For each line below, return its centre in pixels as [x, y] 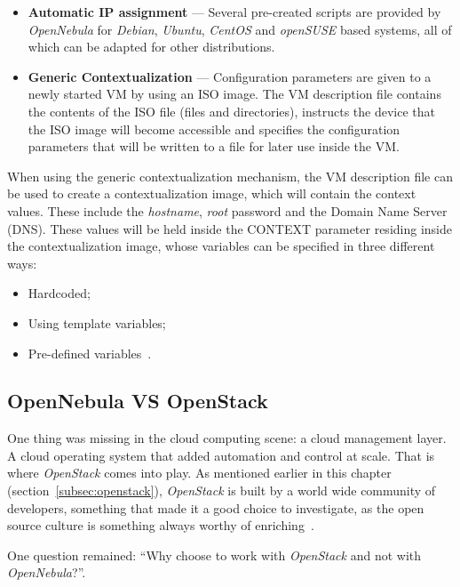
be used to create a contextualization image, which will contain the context [212, 193]
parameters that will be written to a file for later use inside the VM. [214, 146]
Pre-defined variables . [90, 353]
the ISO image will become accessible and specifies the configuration [214, 129]
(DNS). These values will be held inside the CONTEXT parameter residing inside [230, 228]
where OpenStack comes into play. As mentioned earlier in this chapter [199, 473]
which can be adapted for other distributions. [151, 47]
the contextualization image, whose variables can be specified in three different [221, 246]
